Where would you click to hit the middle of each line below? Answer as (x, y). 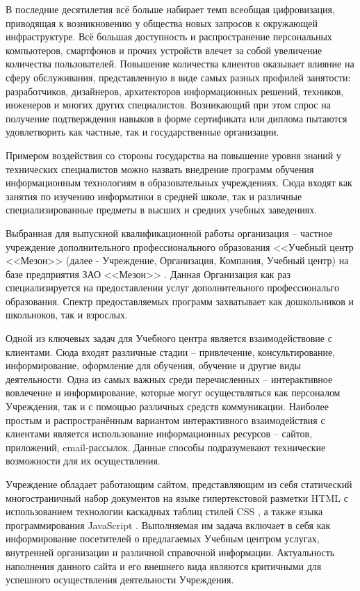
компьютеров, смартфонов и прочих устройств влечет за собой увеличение (164, 50)
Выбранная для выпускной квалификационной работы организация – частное (169, 233)
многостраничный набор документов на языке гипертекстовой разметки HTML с (177, 497)
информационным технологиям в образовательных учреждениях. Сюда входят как (179, 183)
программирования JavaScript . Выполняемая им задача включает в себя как (168, 525)
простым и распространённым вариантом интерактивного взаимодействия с (165, 420)
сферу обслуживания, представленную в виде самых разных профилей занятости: (178, 77)
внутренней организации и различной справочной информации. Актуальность (170, 552)
